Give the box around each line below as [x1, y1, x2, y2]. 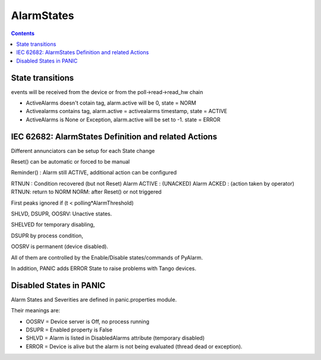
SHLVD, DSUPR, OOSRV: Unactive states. [11, 210, 112, 217]
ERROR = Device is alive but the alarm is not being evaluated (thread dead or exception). [26, 343, 243, 350]
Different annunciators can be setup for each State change [11, 147, 155, 154]
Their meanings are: [11, 307, 61, 314]
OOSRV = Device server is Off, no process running [26, 318, 150, 325]
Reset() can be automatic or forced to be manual [11, 158, 130, 165]
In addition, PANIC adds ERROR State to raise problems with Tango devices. [11, 265, 196, 272]
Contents [11, 30, 35, 37]
